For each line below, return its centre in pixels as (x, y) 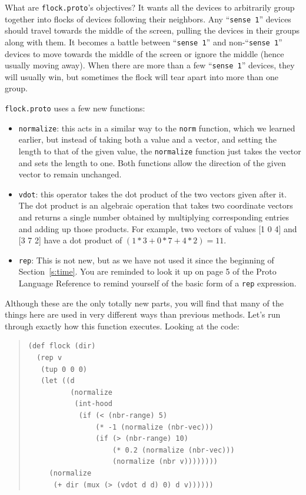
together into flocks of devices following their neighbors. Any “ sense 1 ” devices (148, 19)
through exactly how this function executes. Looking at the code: (122, 326)
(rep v (49, 358)
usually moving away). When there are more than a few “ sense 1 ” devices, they (150, 65)
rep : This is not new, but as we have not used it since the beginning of (146, 260)
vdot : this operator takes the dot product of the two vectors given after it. (153, 194)
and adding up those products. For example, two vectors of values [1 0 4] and (158, 228)
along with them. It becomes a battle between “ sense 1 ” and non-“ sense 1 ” (144, 42)
